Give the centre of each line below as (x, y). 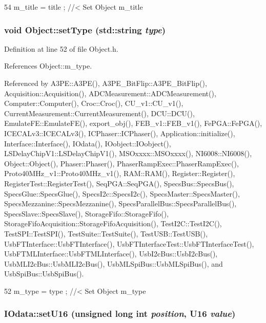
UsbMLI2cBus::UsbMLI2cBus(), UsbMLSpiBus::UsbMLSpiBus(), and (114, 263)
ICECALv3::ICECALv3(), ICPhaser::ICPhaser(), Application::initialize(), (120, 133)
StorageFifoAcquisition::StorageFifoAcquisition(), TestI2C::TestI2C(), (113, 223)
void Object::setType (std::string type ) (85, 29)
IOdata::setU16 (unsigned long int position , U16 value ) (120, 314)
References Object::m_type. (48, 66)
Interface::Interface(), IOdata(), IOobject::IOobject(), (88, 143)
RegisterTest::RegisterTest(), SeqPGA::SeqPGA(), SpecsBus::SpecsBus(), (119, 183)
